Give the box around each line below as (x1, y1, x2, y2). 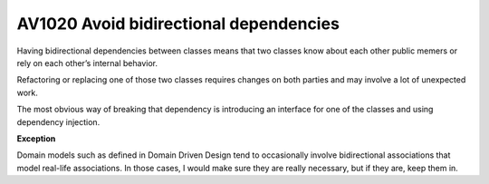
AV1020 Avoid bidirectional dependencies (16, 14, 340, 34)
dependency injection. (16, 116, 101, 127)
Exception (16, 132, 56, 144)
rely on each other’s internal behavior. (16, 57, 158, 68)
